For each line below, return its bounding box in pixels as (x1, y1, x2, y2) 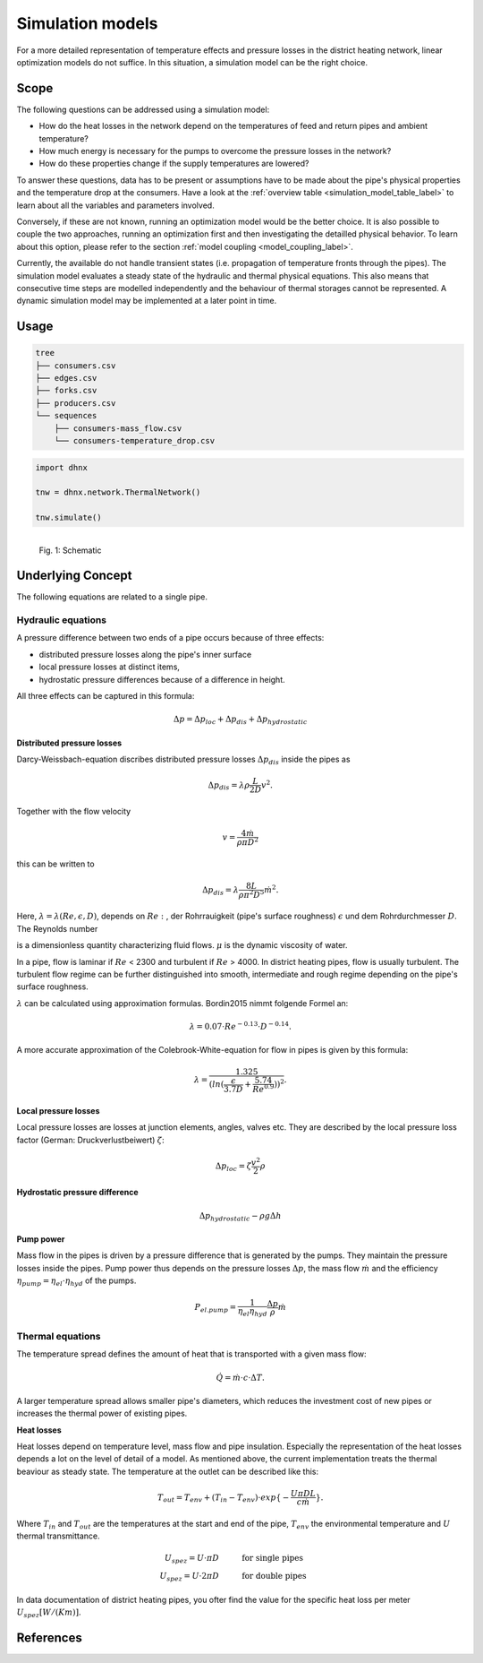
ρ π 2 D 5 (238, 888, 265, 900)
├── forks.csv (35, 385, 97, 396)
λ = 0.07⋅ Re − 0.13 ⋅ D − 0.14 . (189, 1020, 292, 1031)
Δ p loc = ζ (215, 1160, 252, 1173)
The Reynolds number (16, 923, 98, 934)
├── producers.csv (35, 398, 116, 408)
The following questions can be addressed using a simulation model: (16, 104, 270, 115)
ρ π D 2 (236, 836, 259, 847)
